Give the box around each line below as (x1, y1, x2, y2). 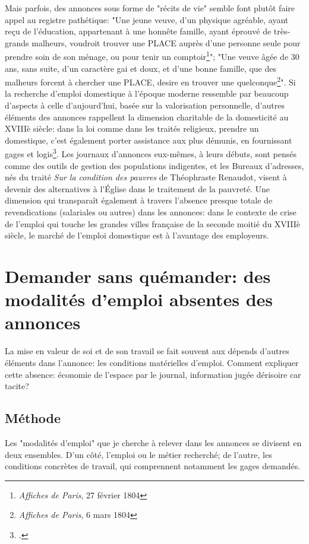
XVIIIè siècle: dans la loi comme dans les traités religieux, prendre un (5, 122, 259, 135)
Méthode (5, 409, 61, 427)
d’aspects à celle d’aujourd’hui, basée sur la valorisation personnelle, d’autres (5, 99, 285, 112)
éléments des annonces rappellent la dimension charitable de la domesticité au (5, 110, 289, 123)
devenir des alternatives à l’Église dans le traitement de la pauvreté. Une (5, 182, 270, 195)
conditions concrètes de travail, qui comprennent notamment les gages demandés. (5, 460, 301, 472)
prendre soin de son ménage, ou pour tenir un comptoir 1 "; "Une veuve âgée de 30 (5, 49, 299, 63)
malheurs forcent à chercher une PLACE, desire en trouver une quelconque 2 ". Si (5, 74, 296, 88)
